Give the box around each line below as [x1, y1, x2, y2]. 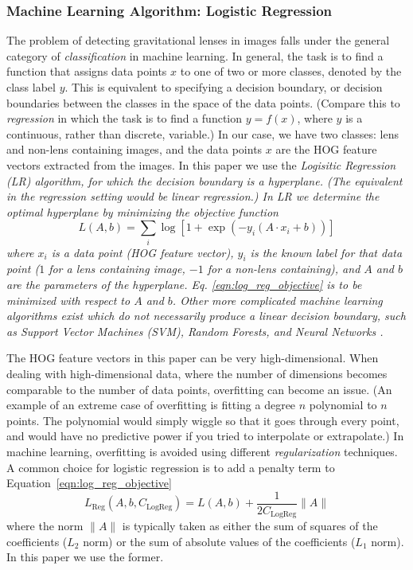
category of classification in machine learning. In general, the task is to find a [6, 47, 384, 64]
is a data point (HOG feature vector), [51, 244, 234, 260]
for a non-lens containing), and [207, 260, 360, 277]
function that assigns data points [6, 63, 167, 80]
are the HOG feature [275, 141, 377, 158]
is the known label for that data [250, 244, 403, 260]
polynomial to [309, 396, 377, 413]
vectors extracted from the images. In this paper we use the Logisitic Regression [6, 156, 396, 173]
